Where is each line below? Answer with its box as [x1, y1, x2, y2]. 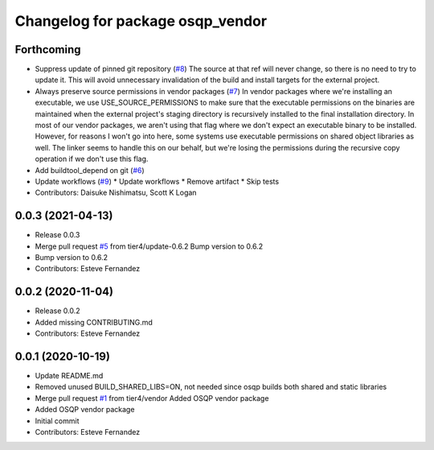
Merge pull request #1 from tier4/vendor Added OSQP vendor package [35, 393, 269, 403]
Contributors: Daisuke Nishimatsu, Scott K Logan [35, 188, 197, 197]
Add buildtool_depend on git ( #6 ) [35, 165, 145, 175]
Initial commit [35, 415, 80, 426]
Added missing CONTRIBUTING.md [35, 317, 153, 327]
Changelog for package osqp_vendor [14, 12, 268, 30]
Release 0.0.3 [35, 230, 80, 240]
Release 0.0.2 [35, 306, 80, 316]
